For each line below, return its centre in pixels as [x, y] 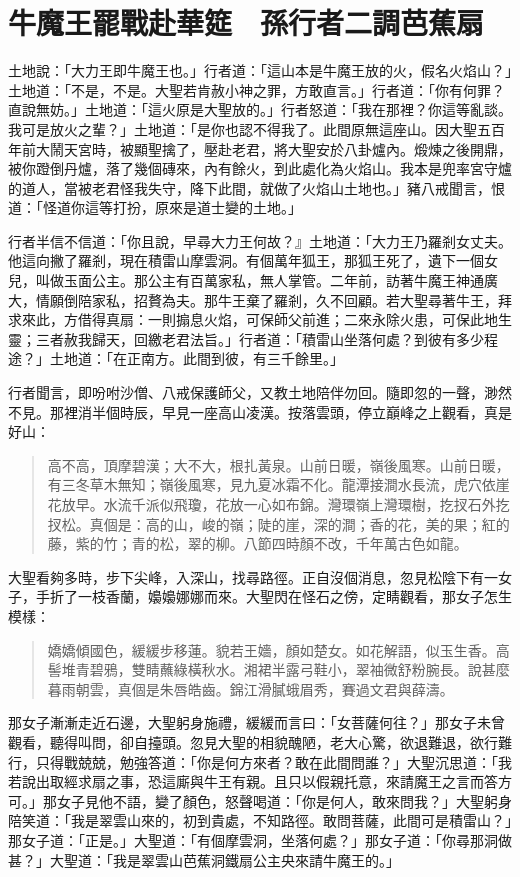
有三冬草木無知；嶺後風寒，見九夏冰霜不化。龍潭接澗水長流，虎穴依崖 [278, 484]
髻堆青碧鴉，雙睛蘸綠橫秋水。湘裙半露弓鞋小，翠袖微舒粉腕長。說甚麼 [278, 669]
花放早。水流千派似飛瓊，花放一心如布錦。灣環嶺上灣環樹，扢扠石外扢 [278, 504]
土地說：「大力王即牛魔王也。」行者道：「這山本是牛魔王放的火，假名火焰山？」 [260, 70]
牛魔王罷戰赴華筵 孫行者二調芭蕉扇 [246, 22]
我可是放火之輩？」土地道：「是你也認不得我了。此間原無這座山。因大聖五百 [256, 128]
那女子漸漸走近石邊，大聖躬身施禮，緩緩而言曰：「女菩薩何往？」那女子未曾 [256, 722]
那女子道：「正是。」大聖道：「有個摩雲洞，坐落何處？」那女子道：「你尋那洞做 [260, 839]
